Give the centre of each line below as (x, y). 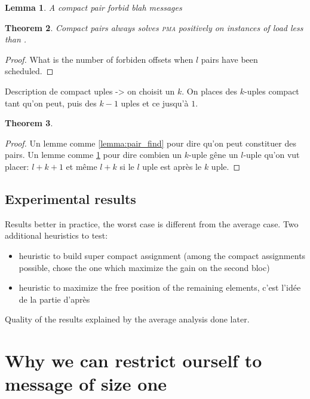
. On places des (210, 91)
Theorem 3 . (29, 123)
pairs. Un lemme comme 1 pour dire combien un (93, 155)
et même (82, 166)
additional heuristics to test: (56, 235)
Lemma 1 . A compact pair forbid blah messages (93, 7)
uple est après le (172, 166)
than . (16, 39)
